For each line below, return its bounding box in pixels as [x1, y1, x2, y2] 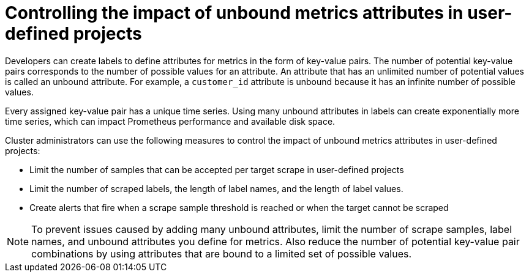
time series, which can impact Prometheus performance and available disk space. [5, 116, 336, 127]
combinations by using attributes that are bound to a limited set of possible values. [31, 247, 412, 260]
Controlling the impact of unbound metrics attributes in [5, 2, 463, 23]
